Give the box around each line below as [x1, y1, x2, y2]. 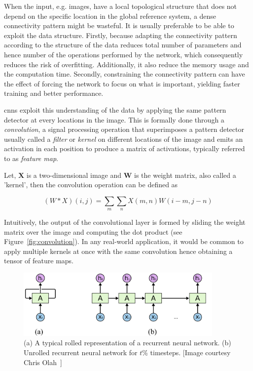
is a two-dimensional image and [26, 169, 122, 180]
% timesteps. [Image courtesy [142, 347, 231, 358]
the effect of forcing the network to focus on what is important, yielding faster [4, 78, 240, 88]
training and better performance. [4, 88, 104, 98]
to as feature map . [4, 153, 58, 163]
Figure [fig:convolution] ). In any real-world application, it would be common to [4, 236, 244, 247]
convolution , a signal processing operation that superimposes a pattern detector [4, 124, 244, 134]
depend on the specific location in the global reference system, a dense [4, 10, 217, 21]
